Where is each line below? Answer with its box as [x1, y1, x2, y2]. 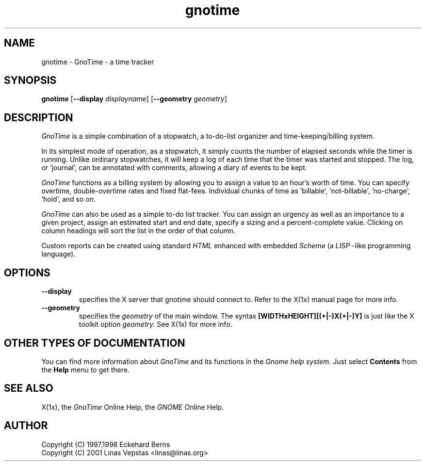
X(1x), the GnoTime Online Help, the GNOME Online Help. [41, 402, 224, 411]
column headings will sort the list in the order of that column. [41, 226, 235, 235]
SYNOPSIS [4, 74, 57, 87]
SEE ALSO [4, 382, 53, 395]
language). [41, 250, 76, 258]
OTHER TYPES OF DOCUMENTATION [4, 337, 185, 349]
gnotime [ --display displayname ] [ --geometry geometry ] [41, 95, 227, 103]
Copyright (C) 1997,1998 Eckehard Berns [41, 440, 170, 449]
